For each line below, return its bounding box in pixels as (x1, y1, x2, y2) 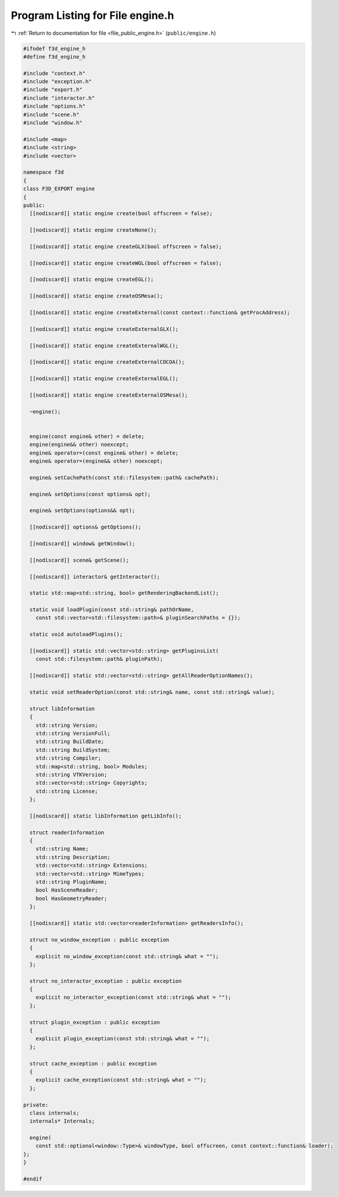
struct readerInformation (29, 829, 104, 836)
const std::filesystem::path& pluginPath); (35, 656, 163, 663)
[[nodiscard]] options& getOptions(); (29, 524, 141, 531)
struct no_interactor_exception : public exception (29, 978, 182, 984)
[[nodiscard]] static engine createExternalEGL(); (29, 375, 179, 382)
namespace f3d (23, 169, 64, 176)
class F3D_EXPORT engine (23, 186, 95, 192)
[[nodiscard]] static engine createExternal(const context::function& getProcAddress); (29, 310, 291, 316)
